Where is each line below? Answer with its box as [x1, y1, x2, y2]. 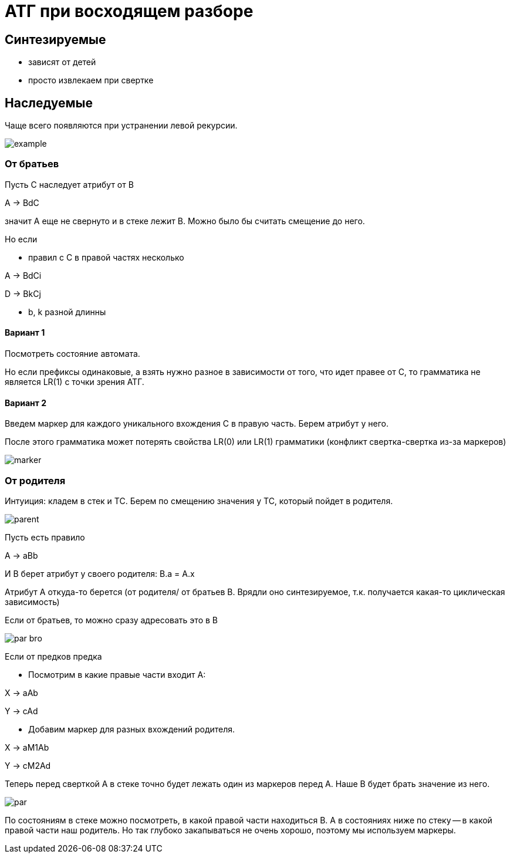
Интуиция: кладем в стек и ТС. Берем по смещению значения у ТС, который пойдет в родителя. [5, 495, 393, 506]
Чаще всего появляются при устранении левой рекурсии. [5, 120, 238, 131]
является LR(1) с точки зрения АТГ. [5, 376, 144, 387]
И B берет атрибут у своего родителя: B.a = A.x [5, 568, 195, 579]
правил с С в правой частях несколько [28, 252, 184, 262]
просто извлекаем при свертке [28, 75, 154, 86]
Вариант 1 [5, 327, 45, 338]
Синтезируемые [5, 32, 106, 47]
